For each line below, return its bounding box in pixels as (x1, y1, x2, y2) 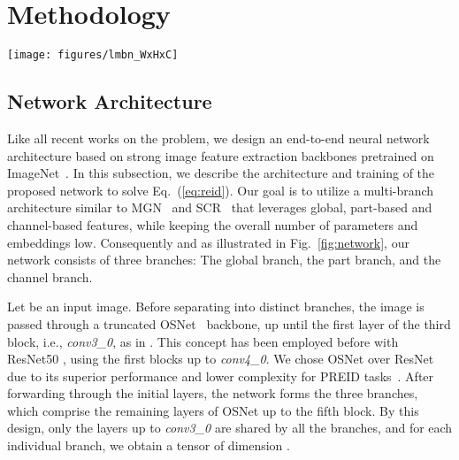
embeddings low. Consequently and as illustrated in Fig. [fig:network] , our (7, 233, 409, 251)
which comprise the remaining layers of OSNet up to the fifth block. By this (7, 401, 419, 419)
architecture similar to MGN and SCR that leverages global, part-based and (7, 198, 432, 217)
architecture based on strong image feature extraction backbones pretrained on (7, 146, 434, 165)
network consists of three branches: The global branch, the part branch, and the (7, 250, 441, 269)
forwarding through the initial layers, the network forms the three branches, (7, 384, 418, 402)
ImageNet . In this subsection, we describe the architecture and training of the (7, 164, 435, 182)
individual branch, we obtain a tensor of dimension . (7, 436, 290, 455)
